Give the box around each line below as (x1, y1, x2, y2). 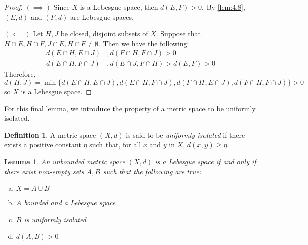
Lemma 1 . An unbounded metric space (4, 156, 125, 166)
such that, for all (89, 139, 141, 150)
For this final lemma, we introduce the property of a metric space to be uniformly (4, 103, 256, 113)
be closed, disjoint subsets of (60, 28, 148, 39)
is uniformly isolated (24, 214, 86, 224)
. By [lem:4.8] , (202, 2, 245, 12)
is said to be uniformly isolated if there (126, 129, 245, 140)
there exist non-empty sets (4, 166, 84, 176)
